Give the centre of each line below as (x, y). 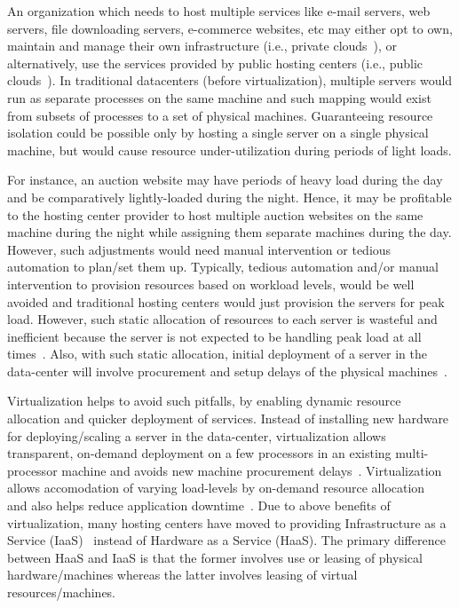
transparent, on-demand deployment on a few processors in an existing (199, 453)
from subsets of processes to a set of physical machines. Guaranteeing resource (220, 115)
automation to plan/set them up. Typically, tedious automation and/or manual (223, 267)
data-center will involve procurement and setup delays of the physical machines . (227, 371)
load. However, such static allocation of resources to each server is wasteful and (222, 319)
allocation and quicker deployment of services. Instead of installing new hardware (228, 418)
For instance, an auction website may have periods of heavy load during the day (225, 180)
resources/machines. (62, 592)
